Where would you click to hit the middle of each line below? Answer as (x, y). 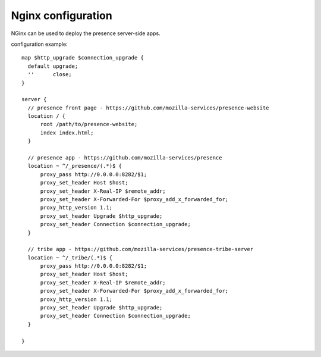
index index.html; (67, 133)
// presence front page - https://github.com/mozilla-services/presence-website (148, 108)
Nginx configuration (62, 15)
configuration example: (39, 44)
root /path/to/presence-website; (89, 124)
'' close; (50, 75)
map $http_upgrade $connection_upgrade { (83, 58)
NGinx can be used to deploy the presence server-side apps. (86, 33)
